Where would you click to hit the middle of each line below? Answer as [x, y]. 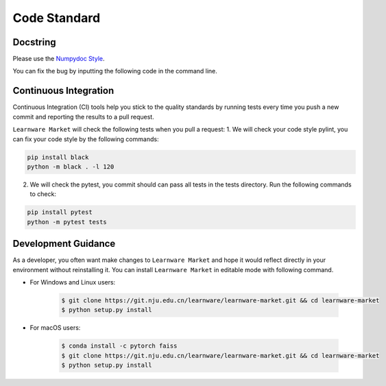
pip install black [58, 157]
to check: [43, 194]
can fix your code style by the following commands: [86, 139]
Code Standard [57, 18]
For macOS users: [55, 328]
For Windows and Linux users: [73, 282]
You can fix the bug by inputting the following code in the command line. [115, 71]
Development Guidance [64, 244]
